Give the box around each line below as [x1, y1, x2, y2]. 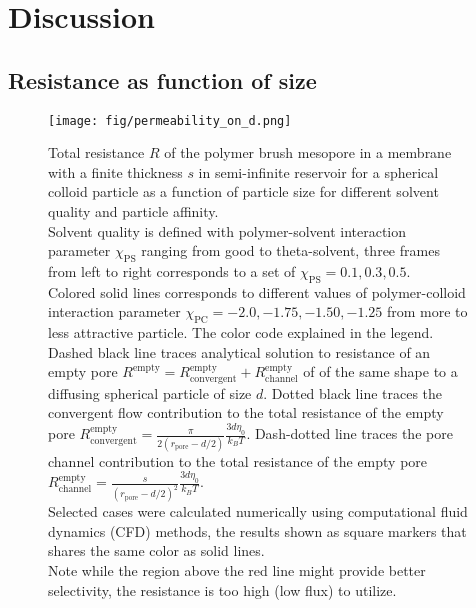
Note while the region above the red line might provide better [48, 560, 426, 581]
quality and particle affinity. [48, 201, 219, 222]
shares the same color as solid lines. [48, 540, 265, 561]
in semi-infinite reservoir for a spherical [198, 161, 439, 182]
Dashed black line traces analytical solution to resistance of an [48, 341, 431, 362]
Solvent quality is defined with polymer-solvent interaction [48, 220, 407, 241]
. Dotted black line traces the [263, 382, 443, 403]
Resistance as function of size [8, 64, 317, 95]
